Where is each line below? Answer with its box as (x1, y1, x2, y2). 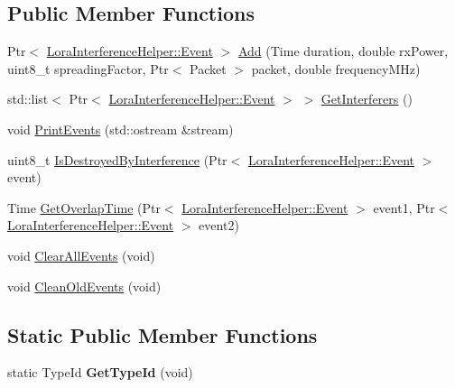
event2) (199, 216, 239, 235)
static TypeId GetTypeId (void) (7, 363, 193, 382)
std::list (7, 89, 49, 108)
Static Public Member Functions (7, 320, 318, 348)
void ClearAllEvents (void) (7, 245, 155, 264)
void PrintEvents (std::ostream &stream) (7, 119, 234, 138)
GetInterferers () (320, 89, 413, 108)
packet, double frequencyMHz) (251, 59, 421, 78)
